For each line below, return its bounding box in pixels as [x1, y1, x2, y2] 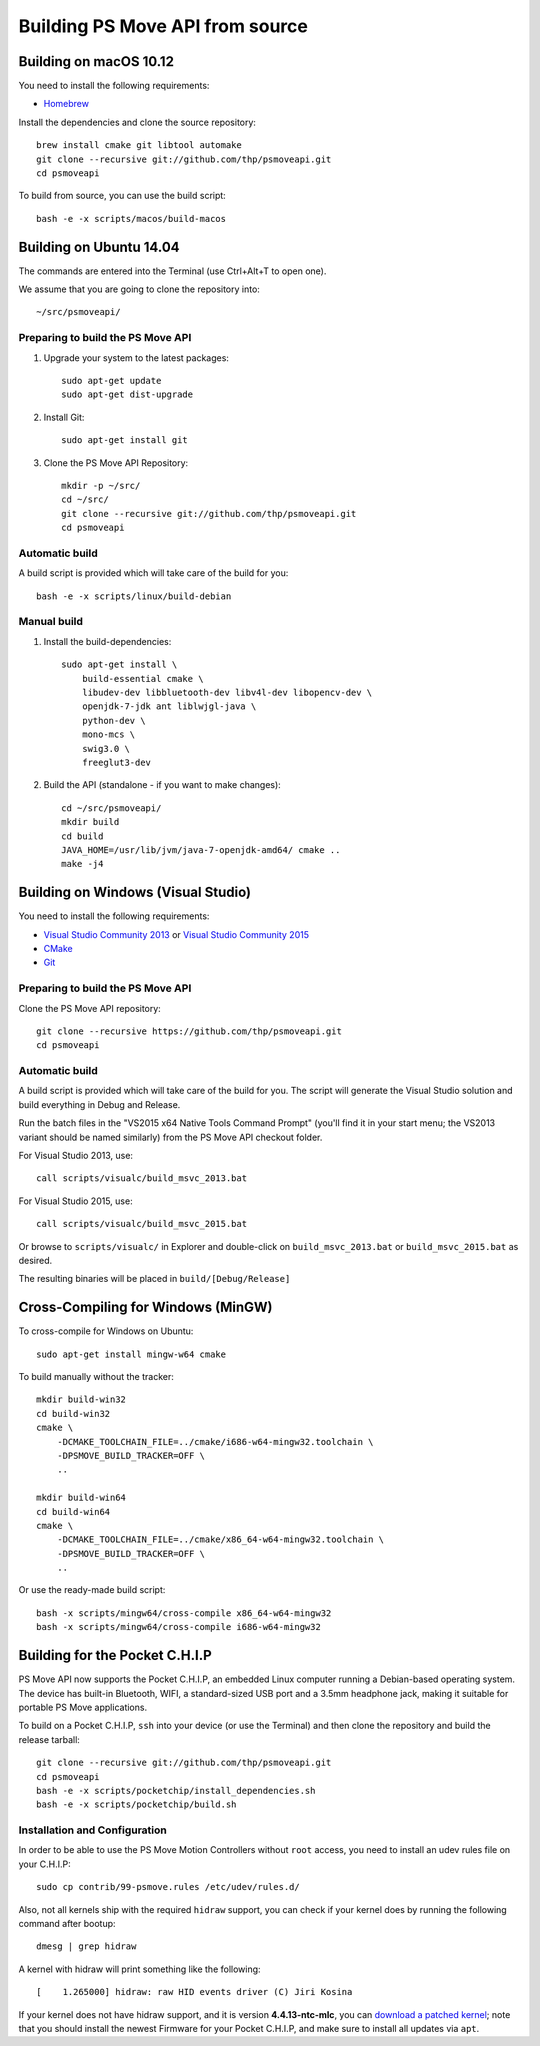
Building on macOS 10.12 [18, 53, 175, 70]
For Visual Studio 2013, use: [18, 1149, 134, 1161]
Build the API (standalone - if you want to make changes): [43, 779, 282, 791]
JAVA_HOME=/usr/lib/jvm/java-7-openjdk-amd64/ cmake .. [61, 844, 341, 855]
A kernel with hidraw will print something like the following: [18, 1963, 261, 1975]
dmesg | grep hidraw [36, 1941, 137, 1952]
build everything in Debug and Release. [18, 1098, 181, 1110]
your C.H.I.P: [18, 1858, 71, 1870]
